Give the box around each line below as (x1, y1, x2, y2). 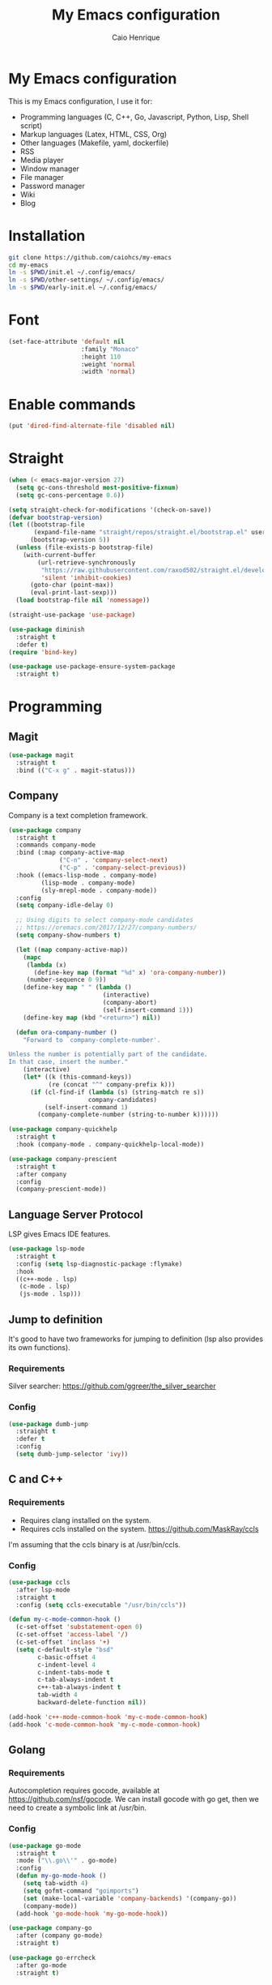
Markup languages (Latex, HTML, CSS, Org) (19, 129, 168, 139)
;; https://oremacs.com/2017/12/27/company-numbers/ (15, 924, 198, 932)
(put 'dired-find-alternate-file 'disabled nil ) (8, 422, 176, 431)
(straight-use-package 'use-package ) (8, 611, 136, 620)
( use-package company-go (8, 1924, 92, 1932)
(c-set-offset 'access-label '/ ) (15, 1631, 129, 1639)
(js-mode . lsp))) (19, 1290, 82, 1298)
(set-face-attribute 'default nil (8, 337, 125, 345)
